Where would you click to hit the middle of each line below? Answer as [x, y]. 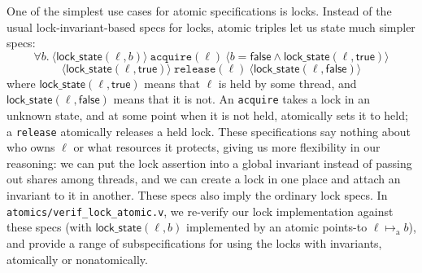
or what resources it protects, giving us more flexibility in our [227, 147]
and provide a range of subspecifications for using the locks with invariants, [194, 242]
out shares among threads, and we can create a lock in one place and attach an [204, 179]
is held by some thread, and [287, 83]
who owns [31, 147]
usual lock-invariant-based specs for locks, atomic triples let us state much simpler [211, 26]
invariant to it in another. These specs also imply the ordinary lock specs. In [197, 195]
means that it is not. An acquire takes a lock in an [242, 99]
